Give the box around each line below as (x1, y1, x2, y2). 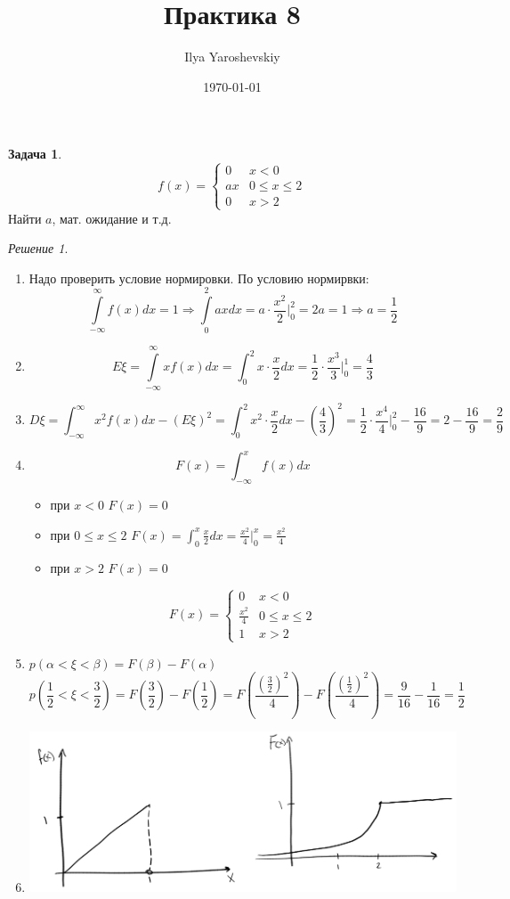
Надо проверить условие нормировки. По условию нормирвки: (28, 268, 369, 287)
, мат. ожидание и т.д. (52, 208, 172, 227)
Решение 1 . (8, 239, 69, 257)
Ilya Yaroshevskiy (184, 47, 280, 66)
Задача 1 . (8, 144, 62, 163)
